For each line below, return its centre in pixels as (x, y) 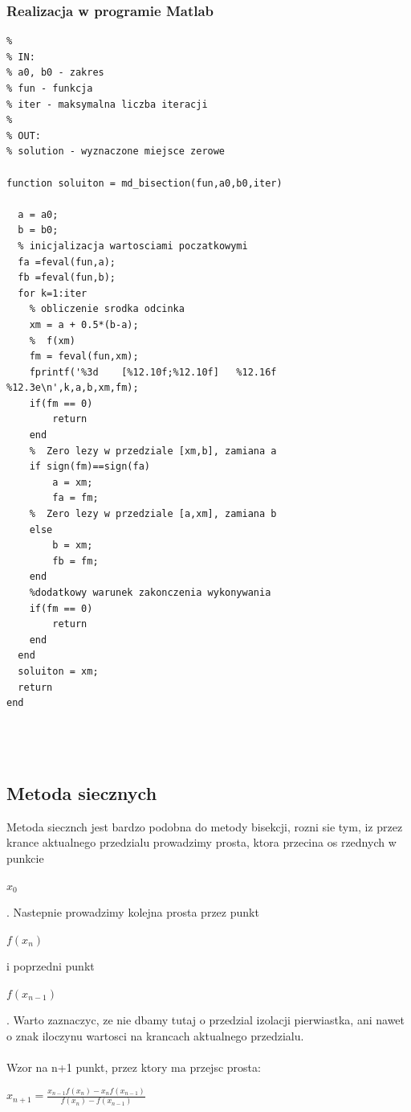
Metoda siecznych (82, 792)
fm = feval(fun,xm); (84, 357)
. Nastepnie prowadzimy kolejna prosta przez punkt (133, 912)
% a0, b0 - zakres (55, 73)
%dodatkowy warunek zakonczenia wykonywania (150, 593)
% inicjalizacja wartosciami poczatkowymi (133, 246)
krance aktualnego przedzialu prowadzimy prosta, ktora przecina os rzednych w (201, 842)
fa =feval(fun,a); (67, 262)
